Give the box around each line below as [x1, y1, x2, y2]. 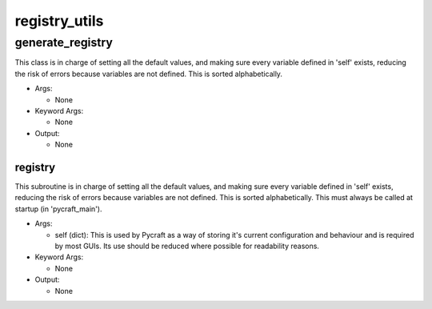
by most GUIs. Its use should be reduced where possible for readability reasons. [54, 241, 320, 251]
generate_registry [14, 35, 114, 50]
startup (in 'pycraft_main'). [14, 204, 102, 214]
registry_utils [14, 12, 104, 30]
